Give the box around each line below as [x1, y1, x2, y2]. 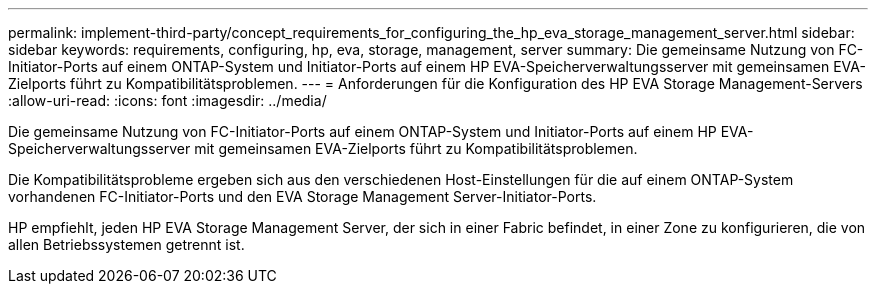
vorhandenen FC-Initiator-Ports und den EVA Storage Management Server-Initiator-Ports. [8, 188, 597, 205]
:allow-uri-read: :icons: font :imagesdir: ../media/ [8, 92, 327, 109]
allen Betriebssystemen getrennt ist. [8, 236, 245, 253]
